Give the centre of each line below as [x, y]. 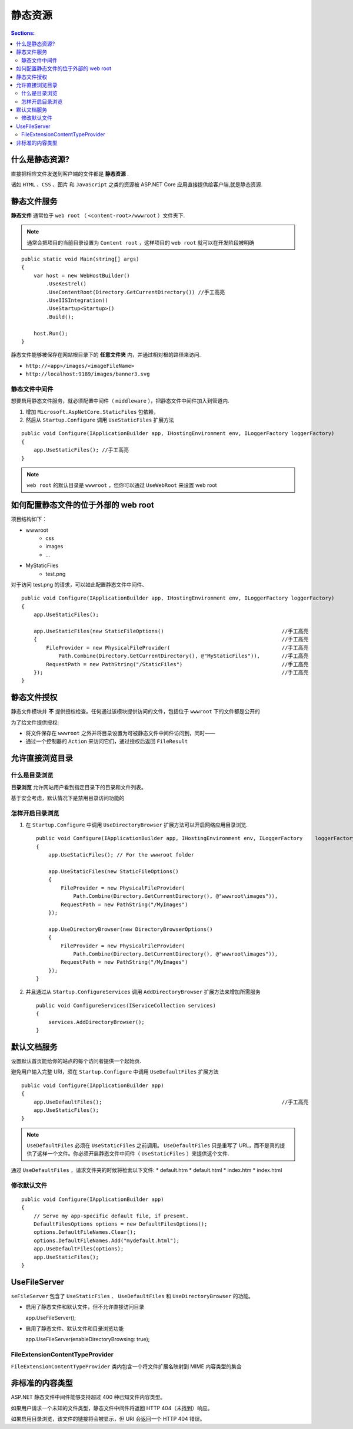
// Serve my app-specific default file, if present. [111, 1216]
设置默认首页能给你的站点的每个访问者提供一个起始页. [76, 1061]
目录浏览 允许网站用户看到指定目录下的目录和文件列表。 [79, 787]
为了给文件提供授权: [35, 722]
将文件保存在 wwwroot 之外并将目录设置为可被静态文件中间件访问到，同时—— [120, 733]
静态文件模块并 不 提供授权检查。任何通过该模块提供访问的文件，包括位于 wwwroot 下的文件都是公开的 [135, 712]
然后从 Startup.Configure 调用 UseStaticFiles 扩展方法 [100, 420]
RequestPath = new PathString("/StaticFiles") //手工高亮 [177, 664]
